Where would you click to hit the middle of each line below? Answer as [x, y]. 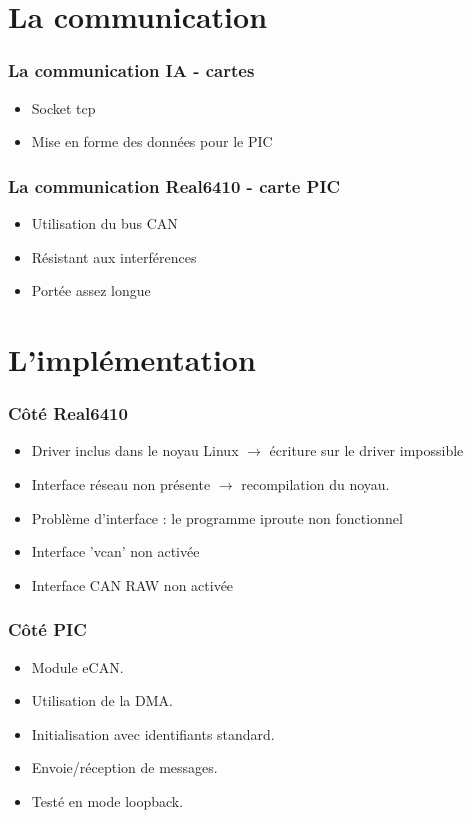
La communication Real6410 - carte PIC [174, 185]
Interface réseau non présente [121, 483]
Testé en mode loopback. [107, 800]
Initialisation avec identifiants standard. [153, 733]
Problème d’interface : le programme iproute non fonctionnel [217, 517]
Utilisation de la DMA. [102, 700]
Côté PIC [47, 629]
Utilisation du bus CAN [104, 223]
